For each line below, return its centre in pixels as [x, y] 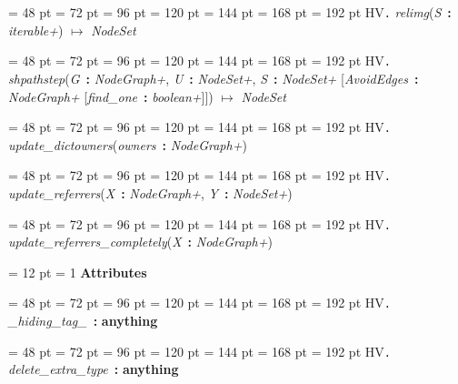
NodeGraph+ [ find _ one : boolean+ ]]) [111, 96]
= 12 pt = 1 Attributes [78, 272]
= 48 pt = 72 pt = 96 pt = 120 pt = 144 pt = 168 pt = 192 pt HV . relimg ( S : [230, 12]
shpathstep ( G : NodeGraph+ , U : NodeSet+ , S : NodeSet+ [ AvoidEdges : [214, 78]
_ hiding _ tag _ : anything [83, 321]
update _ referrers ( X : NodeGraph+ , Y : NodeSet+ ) [150, 193]
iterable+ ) [36, 30]
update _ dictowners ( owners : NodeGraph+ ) [128, 144]
